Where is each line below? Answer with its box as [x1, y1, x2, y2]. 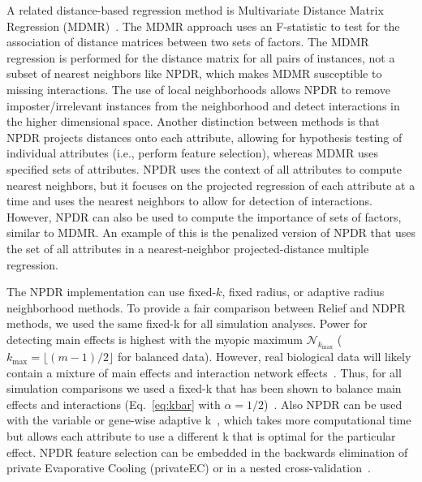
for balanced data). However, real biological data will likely [117, 348, 411, 365]
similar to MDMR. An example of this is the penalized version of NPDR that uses [6, 224, 416, 241]
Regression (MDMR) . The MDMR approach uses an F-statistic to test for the [6, 17, 400, 34]
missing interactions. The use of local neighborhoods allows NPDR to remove [6, 80, 390, 97]
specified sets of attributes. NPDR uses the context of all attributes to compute [6, 160, 402, 177]
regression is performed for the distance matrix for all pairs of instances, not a [6, 49, 395, 66]
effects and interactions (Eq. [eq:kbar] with [6, 395, 221, 412]
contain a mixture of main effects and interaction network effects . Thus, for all [6, 364, 402, 381]
